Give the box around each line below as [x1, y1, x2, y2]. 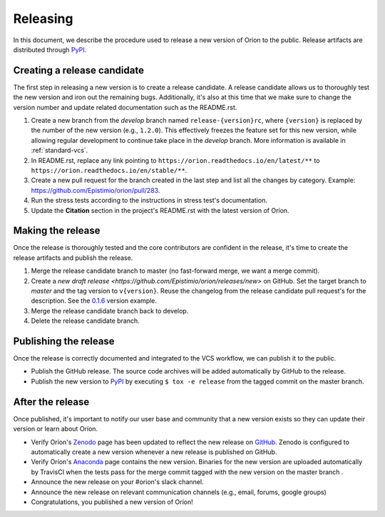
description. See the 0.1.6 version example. [31, 296, 157, 305]
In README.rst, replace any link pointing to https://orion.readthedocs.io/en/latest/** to [31, 156, 320, 164]
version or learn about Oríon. [13, 425, 98, 433]
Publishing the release [13, 335, 115, 347]
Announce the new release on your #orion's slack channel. [31, 478, 204, 486]
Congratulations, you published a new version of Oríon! [31, 497, 193, 506]
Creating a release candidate [13, 64, 144, 76]
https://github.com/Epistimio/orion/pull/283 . [31, 186, 160, 194]
